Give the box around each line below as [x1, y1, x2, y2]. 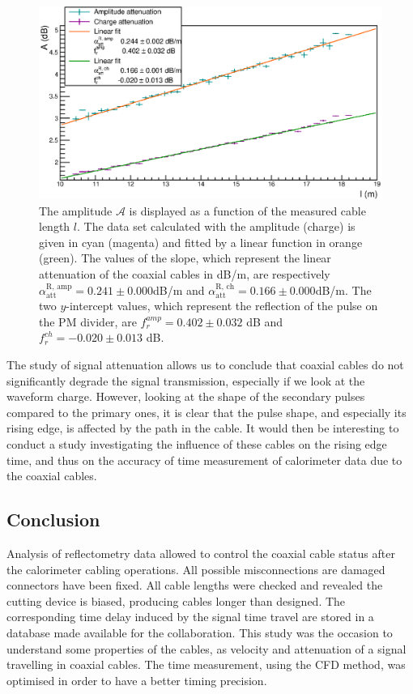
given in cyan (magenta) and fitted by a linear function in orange [39, 233, 363, 250]
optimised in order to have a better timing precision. [6, 671, 267, 688]
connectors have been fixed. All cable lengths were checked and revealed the [6, 577, 383, 594]
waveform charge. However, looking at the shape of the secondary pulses [6, 388, 365, 405]
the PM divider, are [39, 313, 137, 330]
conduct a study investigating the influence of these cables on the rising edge [6, 435, 387, 452]
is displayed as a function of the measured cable [129, 202, 366, 219]
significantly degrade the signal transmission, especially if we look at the [6, 372, 365, 389]
